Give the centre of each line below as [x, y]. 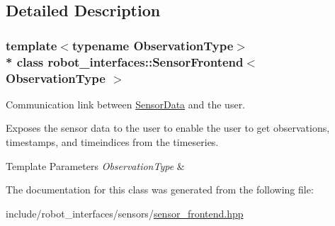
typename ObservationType [153, 45]
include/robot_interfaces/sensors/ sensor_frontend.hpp [125, 213]
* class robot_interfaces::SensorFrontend [125, 61]
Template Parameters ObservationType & [95, 165]
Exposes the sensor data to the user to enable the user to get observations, [168, 128]
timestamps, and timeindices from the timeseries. [112, 142]
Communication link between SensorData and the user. [126, 104]
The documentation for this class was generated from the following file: [160, 190]
